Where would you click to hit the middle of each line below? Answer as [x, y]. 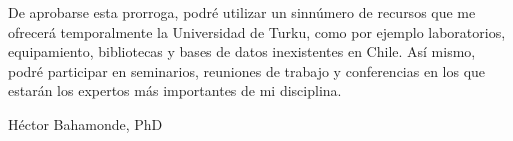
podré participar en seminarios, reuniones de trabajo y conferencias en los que [247, 70]
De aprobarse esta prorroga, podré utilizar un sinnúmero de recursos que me [242, 12]
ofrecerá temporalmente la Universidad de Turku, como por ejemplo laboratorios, [257, 31]
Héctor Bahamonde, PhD [85, 123]
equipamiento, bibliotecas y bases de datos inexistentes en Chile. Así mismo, [242, 51]
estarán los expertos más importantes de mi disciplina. [175, 90]
